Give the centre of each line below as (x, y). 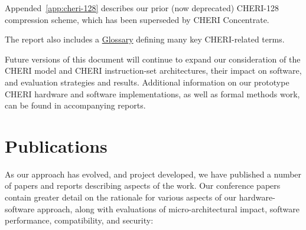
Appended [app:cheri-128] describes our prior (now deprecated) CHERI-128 (142, 8)
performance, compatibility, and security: (79, 220)
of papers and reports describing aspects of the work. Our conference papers (143, 185)
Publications (56, 145)
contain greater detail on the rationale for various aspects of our (121, 197)
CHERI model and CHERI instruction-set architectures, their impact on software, (153, 70)
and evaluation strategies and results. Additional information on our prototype (147, 82)
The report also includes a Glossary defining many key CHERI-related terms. (145, 39)
